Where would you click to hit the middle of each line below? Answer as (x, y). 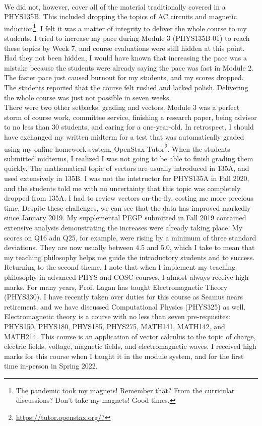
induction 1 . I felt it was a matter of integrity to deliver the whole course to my (125, 27)
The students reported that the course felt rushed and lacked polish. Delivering (126, 87)
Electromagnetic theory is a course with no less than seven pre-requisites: (117, 316)
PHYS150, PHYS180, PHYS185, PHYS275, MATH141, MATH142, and (115, 326)
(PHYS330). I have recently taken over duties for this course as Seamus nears (124, 297)
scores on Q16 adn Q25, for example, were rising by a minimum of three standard (130, 237)
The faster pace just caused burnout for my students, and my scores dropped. (124, 77)
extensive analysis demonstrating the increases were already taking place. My (123, 227)
